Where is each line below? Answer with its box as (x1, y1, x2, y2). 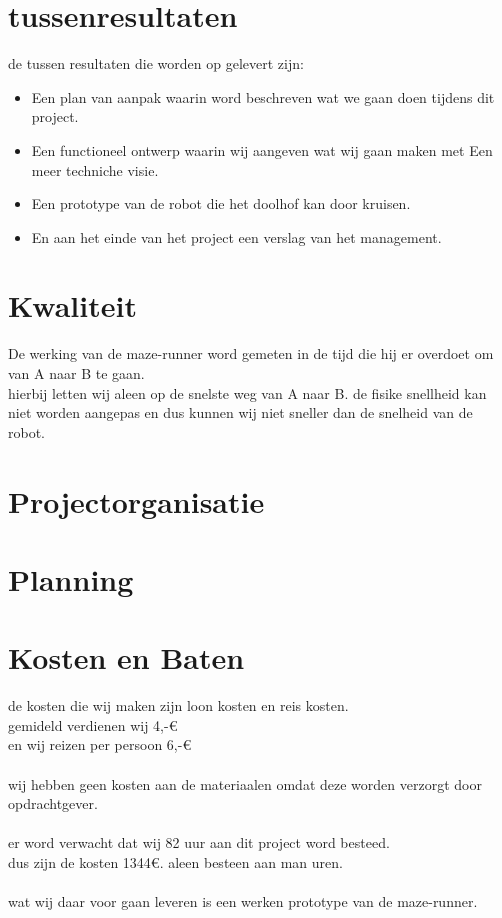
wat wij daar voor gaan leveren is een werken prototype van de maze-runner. (8, 891, 478, 912)
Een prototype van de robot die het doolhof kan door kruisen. (31, 193, 411, 214)
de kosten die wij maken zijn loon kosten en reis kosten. (8, 695, 349, 716)
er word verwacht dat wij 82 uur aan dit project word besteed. (8, 832, 390, 853)
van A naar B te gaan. (8, 363, 145, 383)
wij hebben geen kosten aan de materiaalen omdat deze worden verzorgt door (8, 773, 482, 794)
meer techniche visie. (31, 159, 159, 180)
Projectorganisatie (8, 480, 265, 521)
